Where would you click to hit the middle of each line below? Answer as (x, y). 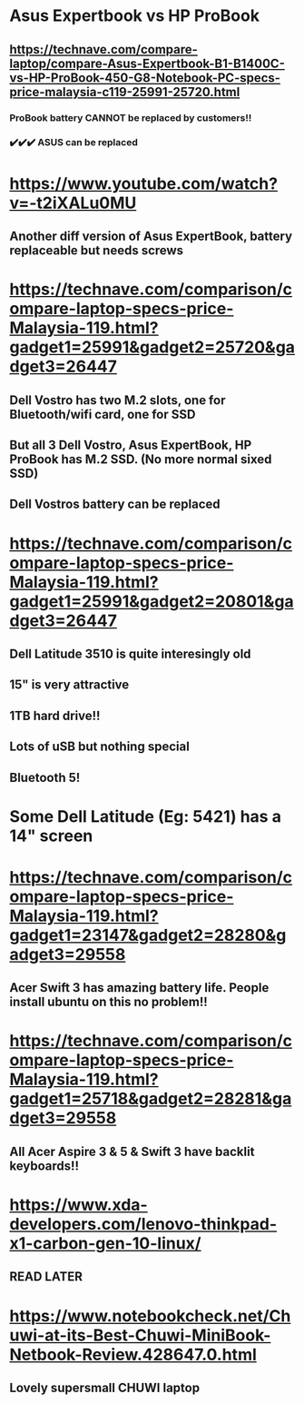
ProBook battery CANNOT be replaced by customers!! (131, 117)
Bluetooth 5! (45, 777)
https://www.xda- (78, 1205)
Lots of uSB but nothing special (100, 747)
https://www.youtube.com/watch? (144, 183)
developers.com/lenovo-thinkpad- (143, 1225)
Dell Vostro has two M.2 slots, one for (118, 400)
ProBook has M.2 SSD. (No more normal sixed (141, 459)
